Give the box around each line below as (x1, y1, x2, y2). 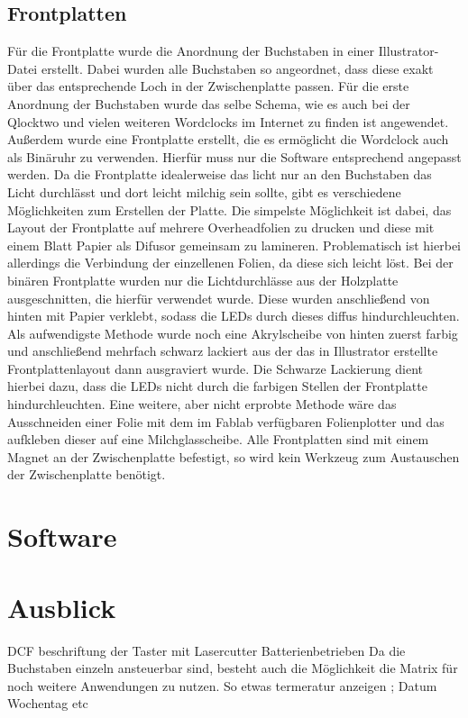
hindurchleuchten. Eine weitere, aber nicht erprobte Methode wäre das (7, 395, 397, 414)
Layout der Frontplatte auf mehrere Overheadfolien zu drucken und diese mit (7, 218, 435, 237)
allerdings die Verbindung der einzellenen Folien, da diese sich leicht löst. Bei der (7, 253, 454, 272)
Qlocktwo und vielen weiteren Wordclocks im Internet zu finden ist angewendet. (7, 112, 449, 131)
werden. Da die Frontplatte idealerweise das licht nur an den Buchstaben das (7, 165, 432, 184)
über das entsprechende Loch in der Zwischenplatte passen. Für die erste (7, 77, 409, 95)
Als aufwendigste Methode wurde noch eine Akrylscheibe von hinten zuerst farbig (7, 323, 458, 342)
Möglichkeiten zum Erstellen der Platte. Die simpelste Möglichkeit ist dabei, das (7, 200, 452, 219)
